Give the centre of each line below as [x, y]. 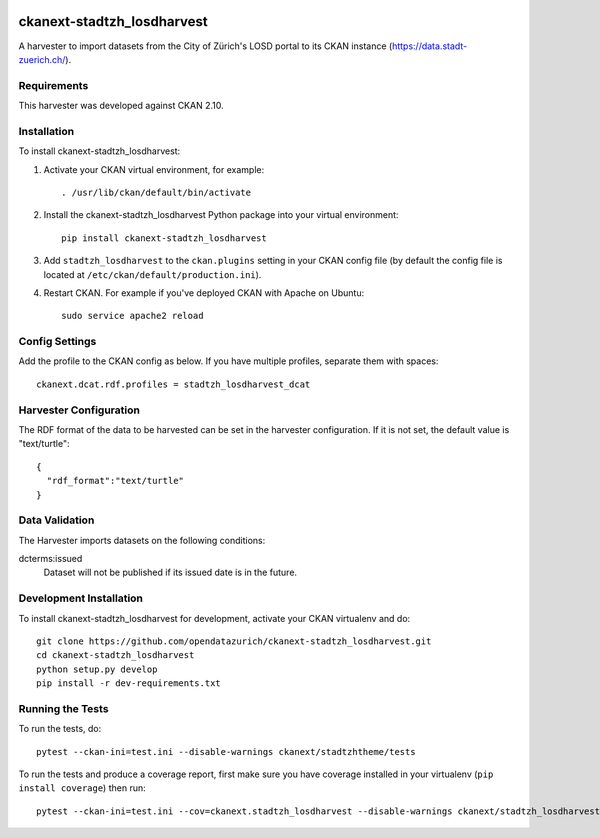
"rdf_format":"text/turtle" [115, 481]
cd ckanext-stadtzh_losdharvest [115, 655]
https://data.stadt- [429, 46]
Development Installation [81, 598]
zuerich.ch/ [42, 59]
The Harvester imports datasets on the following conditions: [142, 540]
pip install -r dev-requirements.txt [129, 683]
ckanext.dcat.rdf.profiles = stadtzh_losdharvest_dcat [173, 384]
